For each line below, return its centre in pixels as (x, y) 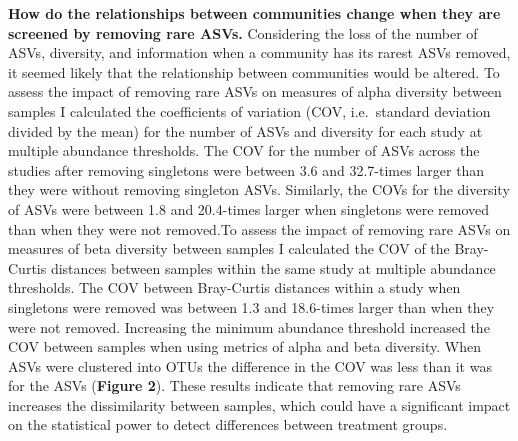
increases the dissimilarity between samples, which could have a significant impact (259, 404)
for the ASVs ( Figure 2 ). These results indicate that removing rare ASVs (234, 385)
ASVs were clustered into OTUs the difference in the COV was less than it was (250, 365)
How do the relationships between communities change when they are (254, 13)
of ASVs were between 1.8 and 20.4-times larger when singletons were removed (249, 208)
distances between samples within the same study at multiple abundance (273, 267)
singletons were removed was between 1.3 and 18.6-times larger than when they (251, 306)
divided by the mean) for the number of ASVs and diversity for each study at (245, 130)
